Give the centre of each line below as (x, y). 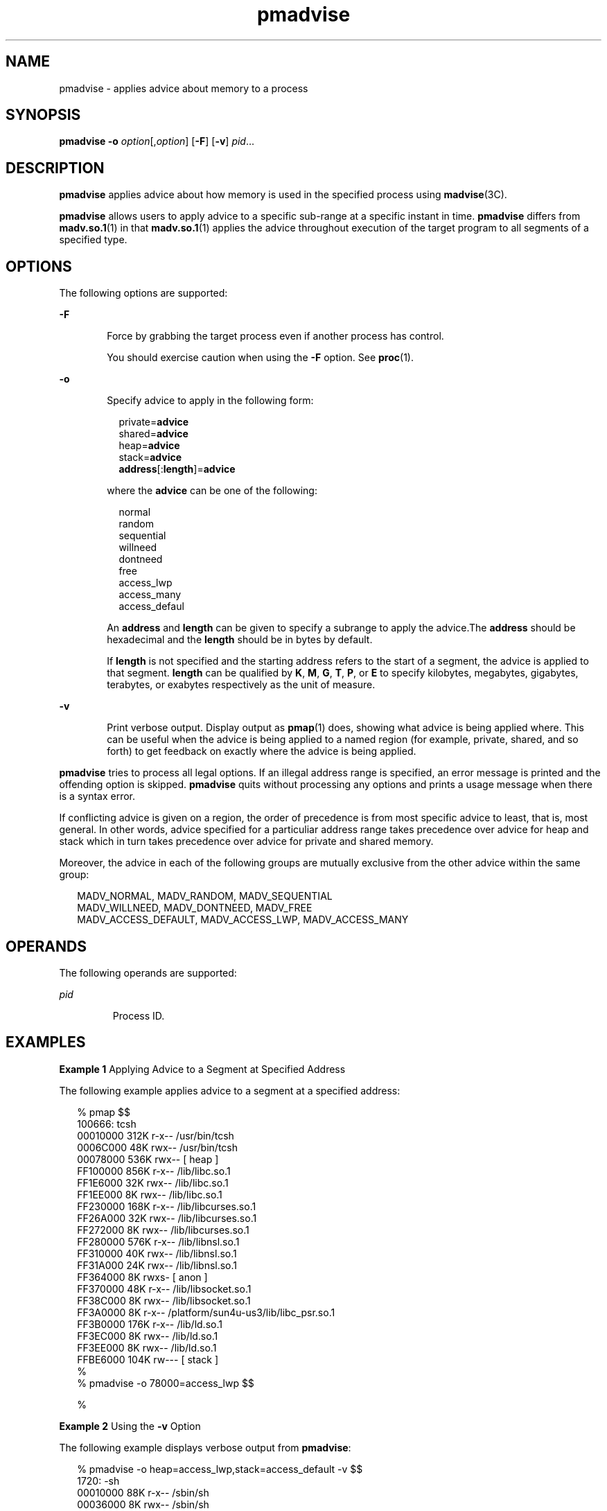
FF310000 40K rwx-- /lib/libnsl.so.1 (157, 1253)
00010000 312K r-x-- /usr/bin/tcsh (156, 1135)
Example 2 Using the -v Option (130, 1426)
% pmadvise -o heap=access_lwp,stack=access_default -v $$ (220, 1469)
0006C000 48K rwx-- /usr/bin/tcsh (158, 1147)
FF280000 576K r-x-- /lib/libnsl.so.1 (158, 1241)
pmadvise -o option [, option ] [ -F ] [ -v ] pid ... (157, 141)
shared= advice (153, 434)
